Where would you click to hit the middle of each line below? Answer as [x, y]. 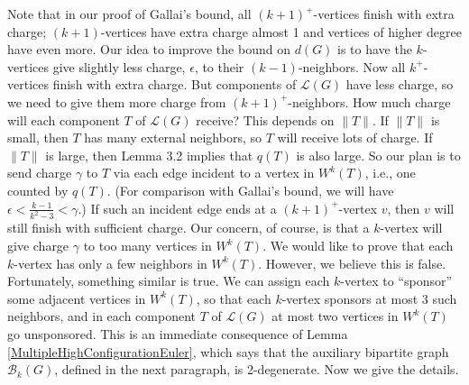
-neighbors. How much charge [369, 101]
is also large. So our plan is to [378, 155]
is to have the [375, 49]
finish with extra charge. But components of [175, 84]
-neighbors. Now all [352, 66]
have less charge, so [400, 84]
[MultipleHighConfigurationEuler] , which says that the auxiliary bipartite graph [228, 351]
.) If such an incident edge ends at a [177, 208]
